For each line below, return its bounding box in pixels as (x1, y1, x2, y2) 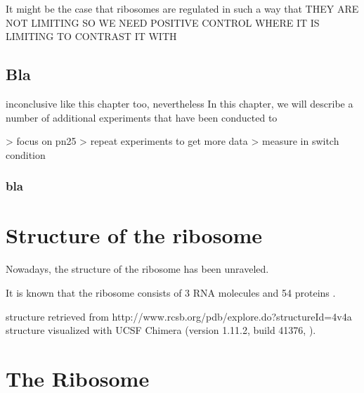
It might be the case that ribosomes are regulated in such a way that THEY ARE (6, 1, 359, 15)
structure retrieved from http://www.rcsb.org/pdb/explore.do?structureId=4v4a (6, 309, 352, 323)
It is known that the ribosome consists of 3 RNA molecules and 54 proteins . (6, 285, 336, 299)
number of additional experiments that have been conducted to (6, 110, 278, 124)
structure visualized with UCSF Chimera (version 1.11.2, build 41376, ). (6, 323, 316, 337)
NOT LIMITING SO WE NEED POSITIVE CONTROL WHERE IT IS (6, 15, 320, 30)
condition (6, 147, 46, 162)
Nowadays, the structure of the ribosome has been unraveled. (6, 262, 269, 276)
